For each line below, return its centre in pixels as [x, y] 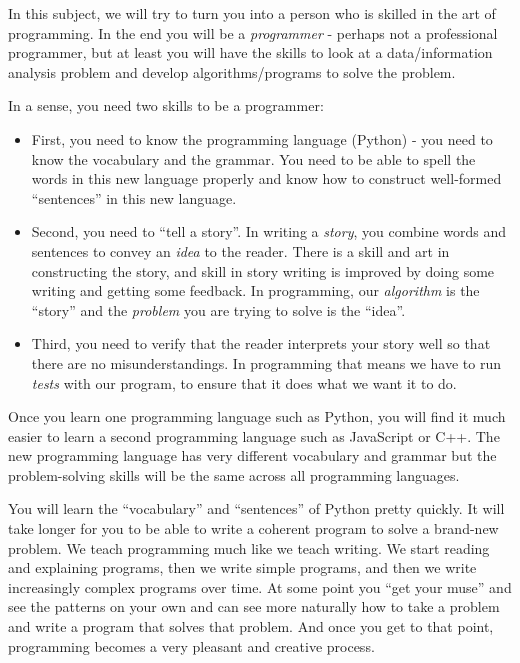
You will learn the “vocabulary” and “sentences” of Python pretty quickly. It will [256, 508]
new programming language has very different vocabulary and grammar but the [252, 455]
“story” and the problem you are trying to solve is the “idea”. [218, 309]
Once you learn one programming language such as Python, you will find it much [257, 416]
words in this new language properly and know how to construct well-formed [266, 178]
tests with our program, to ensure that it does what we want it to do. [244, 382]
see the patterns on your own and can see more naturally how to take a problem [254, 606]
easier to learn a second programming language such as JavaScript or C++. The [254, 435]
